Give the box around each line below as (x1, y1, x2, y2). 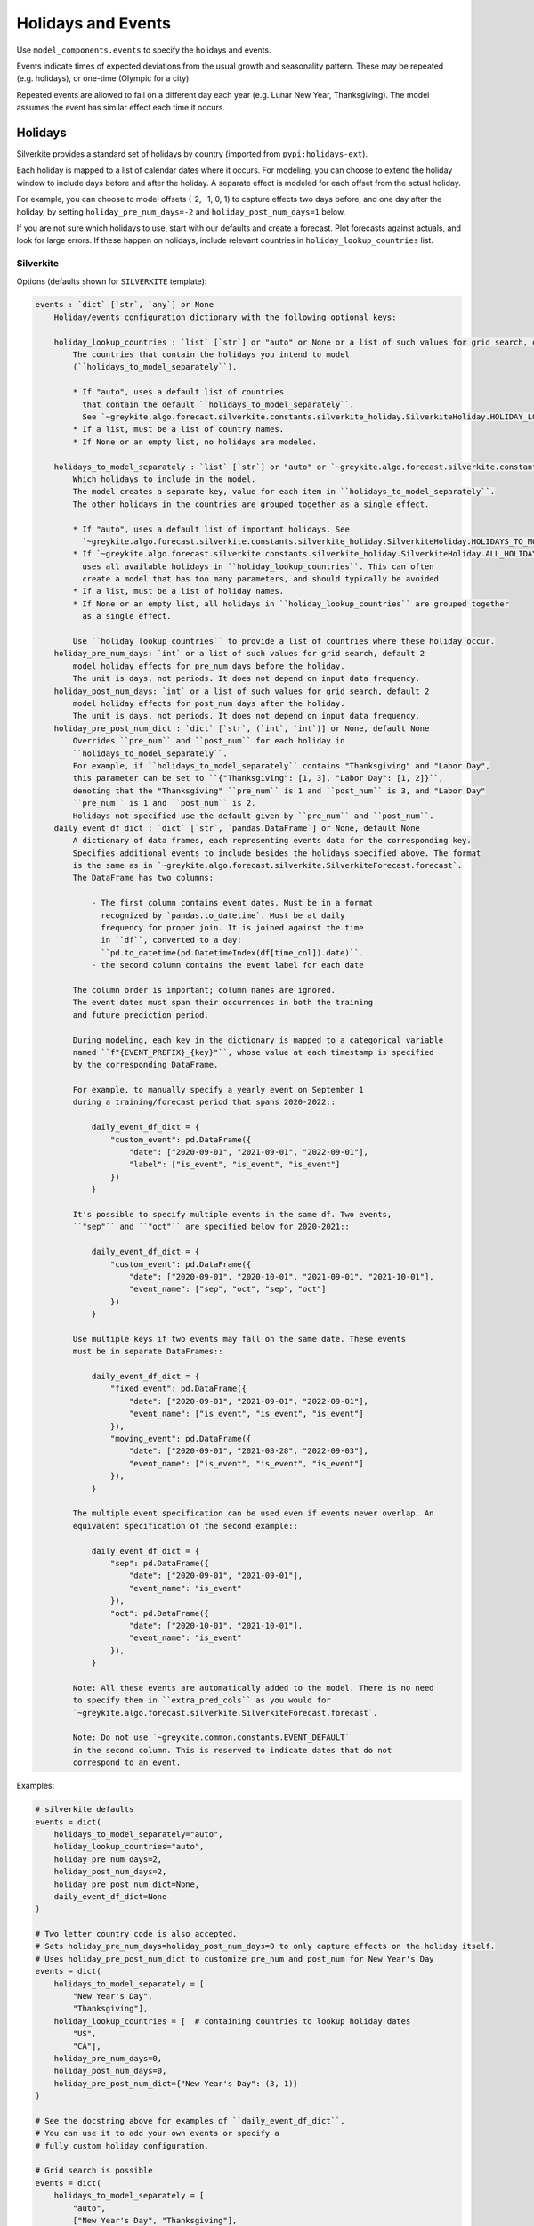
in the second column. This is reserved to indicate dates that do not (72, 1745, 392, 1755)
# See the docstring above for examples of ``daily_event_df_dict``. (35, 2116, 345, 2125)
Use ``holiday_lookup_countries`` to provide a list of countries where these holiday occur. (72, 637, 496, 646)
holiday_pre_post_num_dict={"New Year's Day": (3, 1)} (53, 2078, 298, 2088)
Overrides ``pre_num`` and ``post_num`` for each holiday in (72, 735, 345, 746)
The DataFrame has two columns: (72, 873, 214, 883)
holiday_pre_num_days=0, (53, 2053, 163, 2063)
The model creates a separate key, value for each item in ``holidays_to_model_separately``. (72, 486, 496, 497)
